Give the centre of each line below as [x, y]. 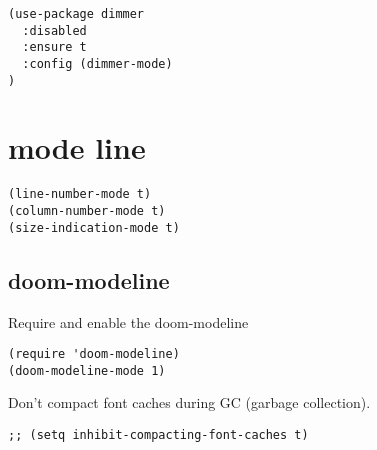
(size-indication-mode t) [94, 227]
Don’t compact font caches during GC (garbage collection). [189, 402]
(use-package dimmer [76, 14]
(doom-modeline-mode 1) [87, 370]
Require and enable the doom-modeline [128, 321]
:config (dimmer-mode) [97, 63]
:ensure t [54, 47]
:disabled [54, 30]
